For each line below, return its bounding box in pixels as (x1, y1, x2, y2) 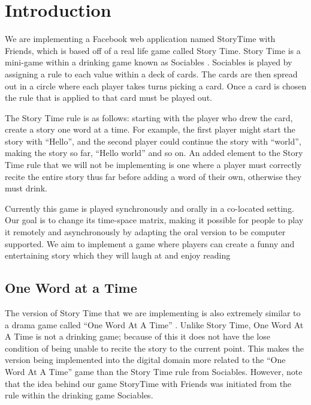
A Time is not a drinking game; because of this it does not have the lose (5, 330, 270, 343)
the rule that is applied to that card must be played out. (5, 91, 212, 104)
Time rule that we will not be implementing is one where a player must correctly (5, 158, 301, 171)
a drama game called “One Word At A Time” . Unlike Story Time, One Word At (5, 318, 304, 331)
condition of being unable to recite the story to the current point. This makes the (5, 341, 304, 354)
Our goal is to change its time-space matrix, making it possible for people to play (5, 214, 304, 226)
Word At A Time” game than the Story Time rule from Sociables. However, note (5, 365, 303, 377)
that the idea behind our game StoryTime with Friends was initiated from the (5, 377, 292, 389)
